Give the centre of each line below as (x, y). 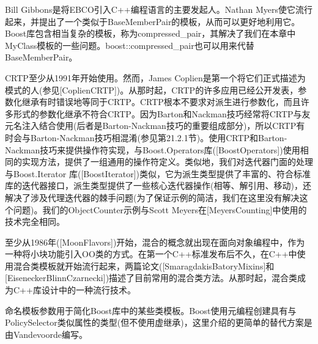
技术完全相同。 (35, 221)
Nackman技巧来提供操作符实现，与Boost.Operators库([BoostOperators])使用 (153, 149)
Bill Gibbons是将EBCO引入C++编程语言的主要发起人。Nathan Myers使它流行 (159, 9)
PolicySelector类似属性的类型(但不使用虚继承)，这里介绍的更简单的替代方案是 (159, 322)
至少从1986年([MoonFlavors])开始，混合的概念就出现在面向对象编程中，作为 (155, 242)
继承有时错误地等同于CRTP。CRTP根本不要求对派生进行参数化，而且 (161, 102)
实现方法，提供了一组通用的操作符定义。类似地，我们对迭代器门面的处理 (167, 162)
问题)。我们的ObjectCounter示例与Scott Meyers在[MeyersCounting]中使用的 (160, 209)
